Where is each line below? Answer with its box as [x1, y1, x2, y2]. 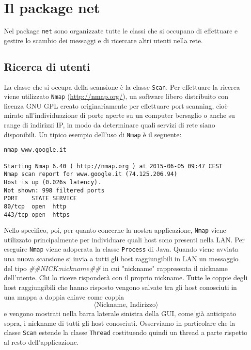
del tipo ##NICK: [4, 263, 60, 273]
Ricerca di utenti [4, 59, 90, 74]
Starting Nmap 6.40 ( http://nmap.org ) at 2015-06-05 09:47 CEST [4, 162, 223, 170]
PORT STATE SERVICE [4, 195, 77, 202]
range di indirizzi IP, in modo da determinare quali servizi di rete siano [4, 120, 215, 130]
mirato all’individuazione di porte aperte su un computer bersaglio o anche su [4, 110, 235, 120]
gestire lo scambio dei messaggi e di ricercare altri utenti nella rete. [4, 35, 203, 45]
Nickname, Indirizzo [96, 302, 156, 309]
